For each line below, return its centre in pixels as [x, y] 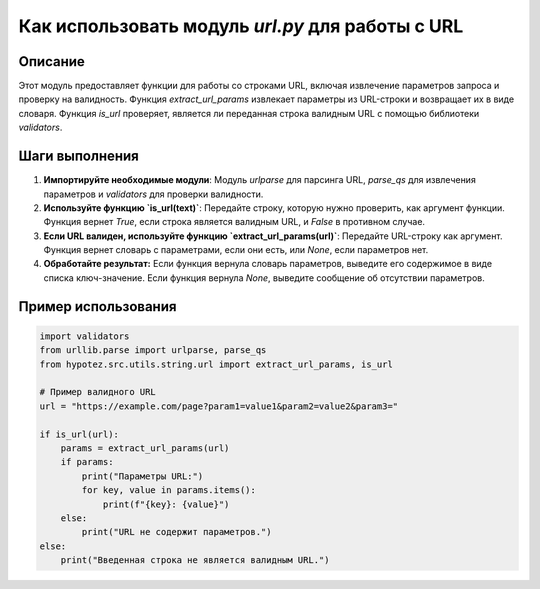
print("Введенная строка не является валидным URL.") [195, 560]
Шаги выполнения [78, 156]
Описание [51, 61]
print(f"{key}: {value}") [166, 504]
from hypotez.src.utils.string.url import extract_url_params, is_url [216, 364]
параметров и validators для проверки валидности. [153, 194]
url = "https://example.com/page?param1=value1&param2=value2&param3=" [219, 406]
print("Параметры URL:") [142, 476]
